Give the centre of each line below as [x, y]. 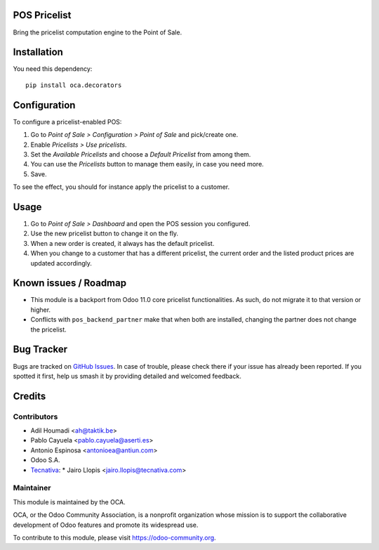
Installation [38, 52]
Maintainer [32, 488]
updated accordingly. [61, 263]
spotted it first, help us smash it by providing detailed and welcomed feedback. [127, 376]
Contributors [35, 417]
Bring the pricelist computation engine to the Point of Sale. [98, 32]
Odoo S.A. [45, 460]
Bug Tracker [40, 349]
